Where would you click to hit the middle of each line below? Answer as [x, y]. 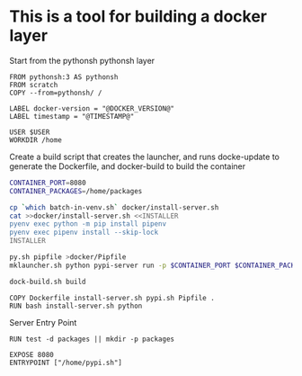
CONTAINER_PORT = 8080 [48, 183]
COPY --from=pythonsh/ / [56, 93]
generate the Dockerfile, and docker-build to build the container [128, 166]
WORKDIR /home [36, 140]
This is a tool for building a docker [138, 17]
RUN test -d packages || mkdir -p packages [92, 339]
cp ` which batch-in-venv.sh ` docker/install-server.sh [114, 207]
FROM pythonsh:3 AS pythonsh [64, 77]
